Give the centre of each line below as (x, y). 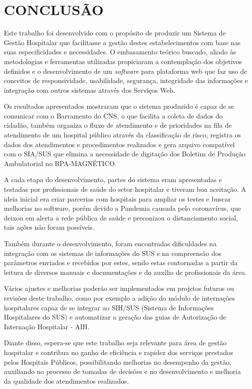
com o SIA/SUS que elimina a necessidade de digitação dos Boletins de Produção (125, 154)
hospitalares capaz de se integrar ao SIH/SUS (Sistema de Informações (109, 307)
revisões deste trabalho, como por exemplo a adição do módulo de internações (119, 297)
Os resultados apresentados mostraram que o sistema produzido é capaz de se (119, 106)
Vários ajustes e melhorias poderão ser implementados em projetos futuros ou (119, 288)
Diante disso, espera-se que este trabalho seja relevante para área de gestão (115, 343)
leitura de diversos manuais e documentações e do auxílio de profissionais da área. (126, 272)
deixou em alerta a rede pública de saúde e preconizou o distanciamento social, (121, 217)
